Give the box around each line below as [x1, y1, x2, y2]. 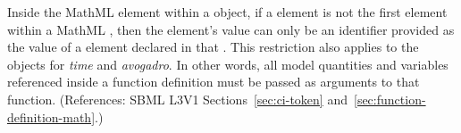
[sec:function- [354, 89, 426, 108]
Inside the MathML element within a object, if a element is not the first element [7, 3, 448, 21]
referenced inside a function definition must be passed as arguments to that [7, 72, 420, 91]
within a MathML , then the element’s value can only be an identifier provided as [7, 20, 455, 38]
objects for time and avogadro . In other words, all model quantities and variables [7, 54, 448, 73]
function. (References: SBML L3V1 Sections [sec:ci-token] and [7, 89, 348, 108]
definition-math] [7, 107, 96, 126]
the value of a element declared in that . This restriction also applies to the [7, 37, 419, 56]
